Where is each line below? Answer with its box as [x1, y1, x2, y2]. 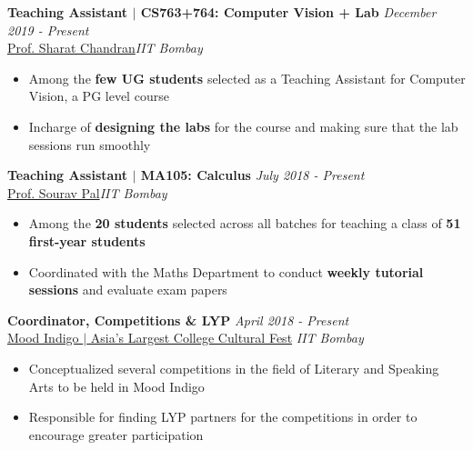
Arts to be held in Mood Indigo [28, 376, 205, 395]
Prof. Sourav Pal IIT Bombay [7, 183, 167, 202]
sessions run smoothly [28, 135, 151, 154]
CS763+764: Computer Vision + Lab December [140, 3, 437, 21]
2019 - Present [7, 20, 89, 39]
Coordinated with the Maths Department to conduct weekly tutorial [28, 262, 424, 281]
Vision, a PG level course [28, 86, 169, 105]
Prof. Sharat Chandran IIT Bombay [7, 38, 203, 57]
